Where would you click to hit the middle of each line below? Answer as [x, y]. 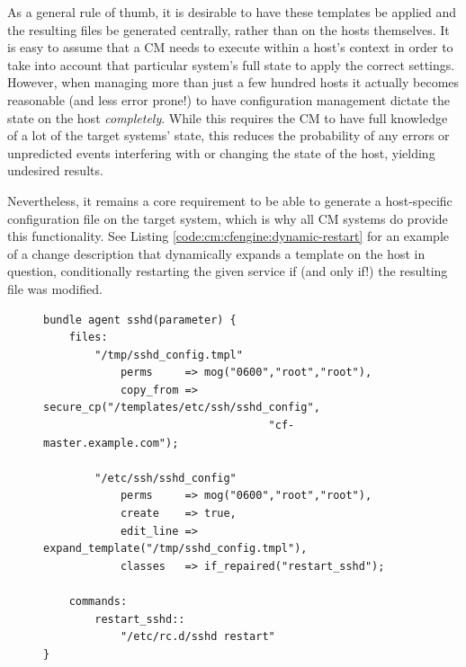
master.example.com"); [111, 443]
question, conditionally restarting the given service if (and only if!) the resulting [228, 271]
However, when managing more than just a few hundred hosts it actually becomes [233, 82]
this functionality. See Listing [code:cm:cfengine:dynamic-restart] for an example [228, 236]
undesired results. [55, 170]
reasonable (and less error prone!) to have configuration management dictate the [229, 99]
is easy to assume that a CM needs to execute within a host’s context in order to [230, 47]
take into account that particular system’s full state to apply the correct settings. [231, 64]
